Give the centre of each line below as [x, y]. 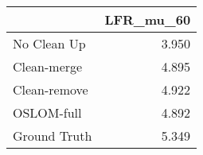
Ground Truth [53, 136]
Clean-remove [51, 89]
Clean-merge [48, 66]
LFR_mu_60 [148, 19]
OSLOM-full [47, 112]
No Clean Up [49, 43]
